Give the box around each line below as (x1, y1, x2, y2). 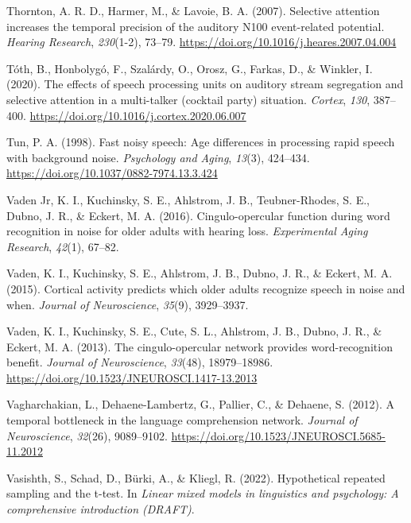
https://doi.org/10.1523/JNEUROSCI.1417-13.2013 (6, 369, 258, 385)
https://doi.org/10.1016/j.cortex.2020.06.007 (29, 107, 246, 123)
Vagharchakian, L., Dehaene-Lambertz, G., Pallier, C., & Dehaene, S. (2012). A (6, 396, 395, 413)
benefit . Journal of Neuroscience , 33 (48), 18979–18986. (6, 354, 273, 370)
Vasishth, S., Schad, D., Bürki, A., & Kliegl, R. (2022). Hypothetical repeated (6, 469, 386, 486)
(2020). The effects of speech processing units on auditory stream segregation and (6, 76, 404, 92)
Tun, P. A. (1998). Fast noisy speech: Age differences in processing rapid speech (6, 134, 395, 150)
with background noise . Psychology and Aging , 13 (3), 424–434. (6, 149, 310, 165)
